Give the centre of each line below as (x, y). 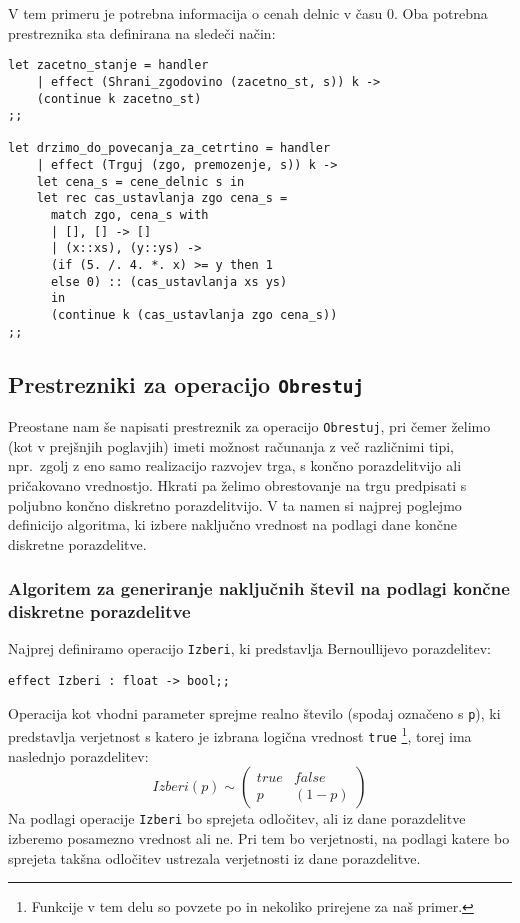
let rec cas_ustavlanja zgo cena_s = (162, 198)
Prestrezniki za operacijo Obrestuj (186, 383)
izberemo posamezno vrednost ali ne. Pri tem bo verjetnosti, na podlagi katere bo (259, 838)
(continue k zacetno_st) (119, 98)
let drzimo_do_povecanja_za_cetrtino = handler (169, 148)
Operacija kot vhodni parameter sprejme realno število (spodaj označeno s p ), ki (254, 712)
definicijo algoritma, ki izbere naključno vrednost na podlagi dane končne (233, 524)
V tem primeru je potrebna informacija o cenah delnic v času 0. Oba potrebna (248, 13)
